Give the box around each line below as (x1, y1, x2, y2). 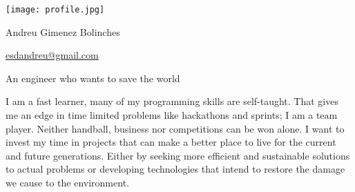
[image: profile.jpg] (6, 5, 105, 15)
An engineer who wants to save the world (6, 70, 180, 85)
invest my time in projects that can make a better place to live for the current (6, 135, 336, 149)
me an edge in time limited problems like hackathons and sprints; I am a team (6, 108, 338, 122)
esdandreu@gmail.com (6, 48, 99, 62)
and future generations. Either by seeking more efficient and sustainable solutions (6, 148, 350, 162)
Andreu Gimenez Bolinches (6, 24, 120, 39)
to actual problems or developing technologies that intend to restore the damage (6, 162, 345, 176)
